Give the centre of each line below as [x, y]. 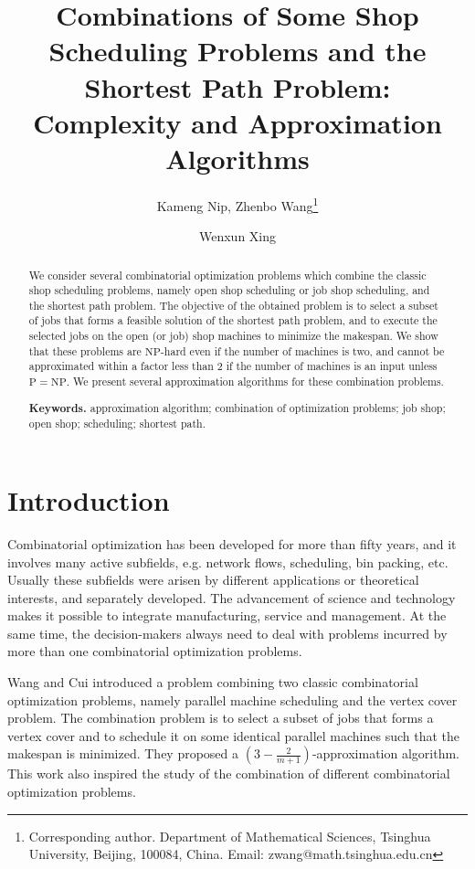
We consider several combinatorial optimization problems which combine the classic [227, 275]
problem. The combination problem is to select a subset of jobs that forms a [221, 718]
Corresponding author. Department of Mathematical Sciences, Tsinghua [230, 836]
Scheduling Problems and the [237, 51]
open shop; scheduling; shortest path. [117, 424]
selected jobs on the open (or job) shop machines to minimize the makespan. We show [233, 336]
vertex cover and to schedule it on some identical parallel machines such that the [234, 735]
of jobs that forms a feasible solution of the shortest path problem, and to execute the [233, 320]
